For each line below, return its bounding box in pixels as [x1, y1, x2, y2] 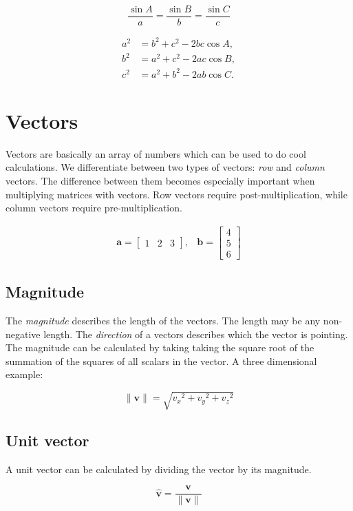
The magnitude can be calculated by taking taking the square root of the [6, 340, 314, 355]
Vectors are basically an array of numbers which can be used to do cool [6, 146, 306, 160]
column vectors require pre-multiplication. [6, 200, 182, 215]
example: [6, 367, 43, 382]
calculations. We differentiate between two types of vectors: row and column [6, 160, 325, 174]
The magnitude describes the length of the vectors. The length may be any [6, 313, 321, 328]
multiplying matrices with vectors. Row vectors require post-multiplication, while [6, 187, 347, 201]
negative [6, 326, 41, 341]
